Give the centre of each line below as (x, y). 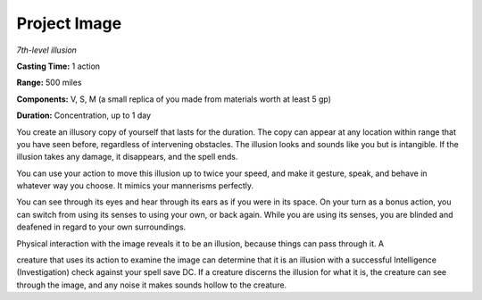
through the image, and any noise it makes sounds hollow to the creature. (152, 285)
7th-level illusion (47, 50)
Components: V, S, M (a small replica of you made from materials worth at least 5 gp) (174, 99)
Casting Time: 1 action (58, 66)
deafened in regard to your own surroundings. (101, 227)
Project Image (69, 23)
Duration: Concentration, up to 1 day (84, 115)
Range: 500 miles (49, 83)
